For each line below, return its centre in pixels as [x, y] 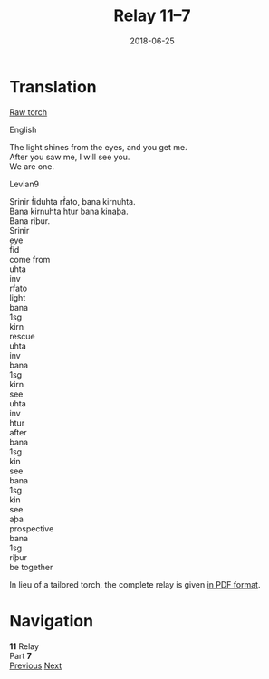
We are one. [32, 166]
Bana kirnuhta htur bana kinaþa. [69, 211]
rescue [23, 336]
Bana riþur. [30, 220]
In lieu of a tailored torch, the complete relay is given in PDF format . [135, 584]
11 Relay [24, 646]
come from [30, 259]
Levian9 [24, 184]
